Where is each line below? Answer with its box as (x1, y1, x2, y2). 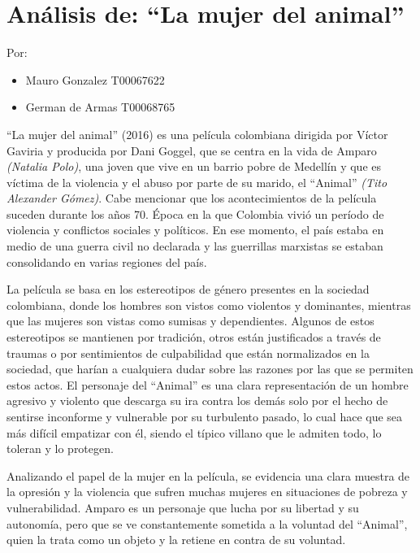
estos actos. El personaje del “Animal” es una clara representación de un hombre (6, 376, 409, 393)
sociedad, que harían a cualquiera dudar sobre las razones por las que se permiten (6, 360, 414, 377)
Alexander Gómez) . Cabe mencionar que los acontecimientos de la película (6, 189, 377, 207)
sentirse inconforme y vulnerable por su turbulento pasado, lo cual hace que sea (6, 408, 403, 425)
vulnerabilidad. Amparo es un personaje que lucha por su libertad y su (6, 499, 359, 516)
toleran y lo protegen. (6, 440, 114, 457)
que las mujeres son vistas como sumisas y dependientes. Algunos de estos (6, 312, 375, 329)
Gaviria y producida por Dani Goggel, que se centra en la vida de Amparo (6, 142, 377, 159)
